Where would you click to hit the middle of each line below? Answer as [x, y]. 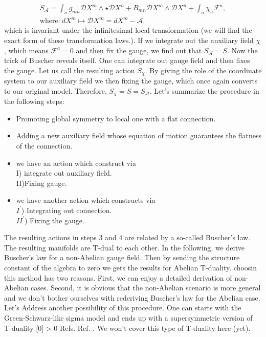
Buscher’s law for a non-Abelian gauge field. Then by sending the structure [122, 257]
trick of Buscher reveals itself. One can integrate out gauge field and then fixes [127, 60]
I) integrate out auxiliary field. [64, 173]
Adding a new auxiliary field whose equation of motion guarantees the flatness [139, 135]
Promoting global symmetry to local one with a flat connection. [116, 118]
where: [50, 21]
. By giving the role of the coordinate [203, 70]
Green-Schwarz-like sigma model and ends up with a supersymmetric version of [128, 317]
